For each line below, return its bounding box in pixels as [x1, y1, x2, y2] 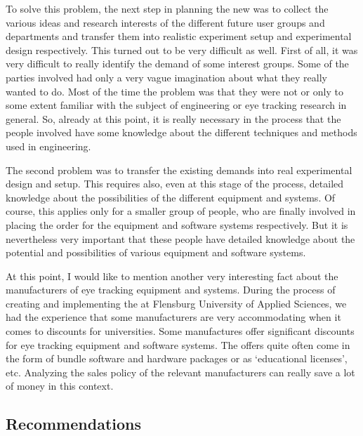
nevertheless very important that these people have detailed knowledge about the [6, 231, 355, 246]
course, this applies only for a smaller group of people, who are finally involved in [6, 204, 356, 218]
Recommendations [6, 413, 141, 435]
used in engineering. [6, 138, 91, 153]
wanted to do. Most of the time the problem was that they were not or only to [6, 84, 343, 98]
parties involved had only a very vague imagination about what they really [6, 70, 327, 84]
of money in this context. [6, 378, 114, 393]
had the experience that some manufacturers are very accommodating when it [6, 310, 341, 324]
